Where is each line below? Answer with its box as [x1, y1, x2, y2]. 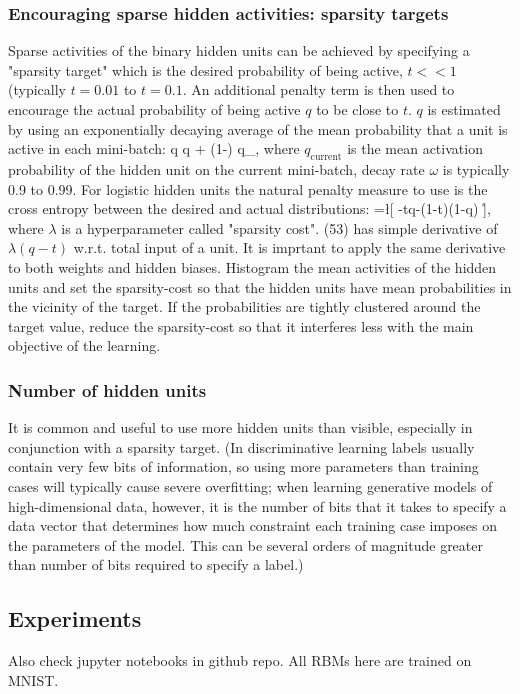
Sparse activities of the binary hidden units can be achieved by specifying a [8, 40, 470, 61]
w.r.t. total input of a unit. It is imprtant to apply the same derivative [73, 237, 506, 258]
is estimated [427, 99, 501, 119]
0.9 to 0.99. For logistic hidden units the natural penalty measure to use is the [8, 178, 488, 199]
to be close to [316, 99, 399, 119]
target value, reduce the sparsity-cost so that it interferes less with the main [8, 315, 474, 336]
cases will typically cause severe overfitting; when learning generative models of [8, 475, 493, 496]
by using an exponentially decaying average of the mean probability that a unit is [8, 118, 508, 139]
